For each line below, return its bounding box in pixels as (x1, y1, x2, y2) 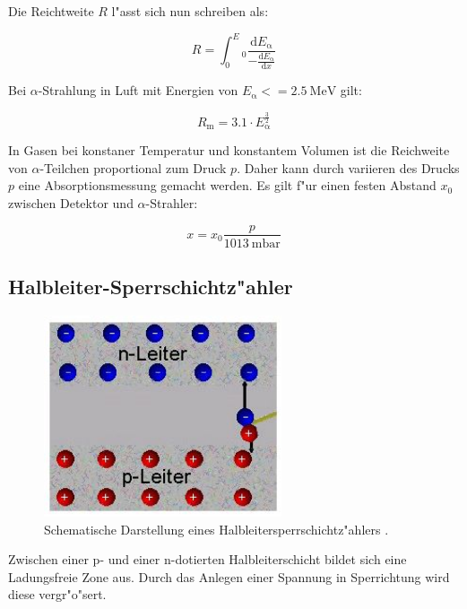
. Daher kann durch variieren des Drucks (237, 158, 460, 177)
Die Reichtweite (8, 2, 94, 20)
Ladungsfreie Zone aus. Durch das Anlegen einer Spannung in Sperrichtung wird (8, 567, 450, 586)
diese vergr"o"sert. (8, 585, 107, 604)
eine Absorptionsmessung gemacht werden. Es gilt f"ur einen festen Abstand (18, 176, 437, 195)
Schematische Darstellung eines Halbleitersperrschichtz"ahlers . (44, 519, 389, 538)
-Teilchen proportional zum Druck (39, 158, 227, 177)
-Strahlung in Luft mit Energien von (38, 81, 238, 100)
